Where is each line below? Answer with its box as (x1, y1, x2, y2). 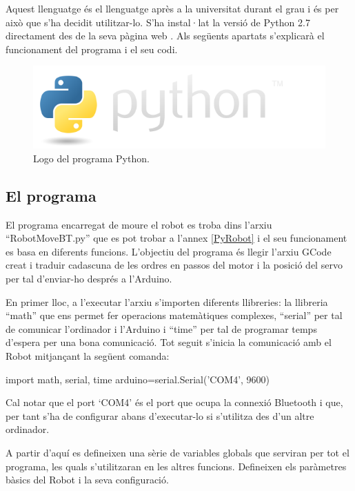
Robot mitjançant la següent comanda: (6, 348, 170, 363)
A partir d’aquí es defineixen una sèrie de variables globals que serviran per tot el (6, 445, 349, 459)
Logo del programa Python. (33, 151, 150, 165)
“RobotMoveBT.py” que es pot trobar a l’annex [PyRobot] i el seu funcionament (6, 231, 347, 245)
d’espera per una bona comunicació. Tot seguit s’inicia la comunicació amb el (6, 335, 332, 349)
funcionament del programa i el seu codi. (6, 41, 178, 56)
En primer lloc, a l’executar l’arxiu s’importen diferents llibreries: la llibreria (6, 294, 328, 309)
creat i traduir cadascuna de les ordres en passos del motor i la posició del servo (6, 258, 343, 272)
